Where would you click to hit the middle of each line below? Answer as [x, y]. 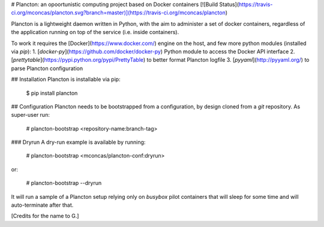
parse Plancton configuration [47, 68]
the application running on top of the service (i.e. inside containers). [95, 32]
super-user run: [31, 115]
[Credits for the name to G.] [45, 216]
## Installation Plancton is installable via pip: [66, 79]
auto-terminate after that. [42, 205]
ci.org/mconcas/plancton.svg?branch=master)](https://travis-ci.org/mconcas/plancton [118, 13]
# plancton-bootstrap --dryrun [64, 183]
